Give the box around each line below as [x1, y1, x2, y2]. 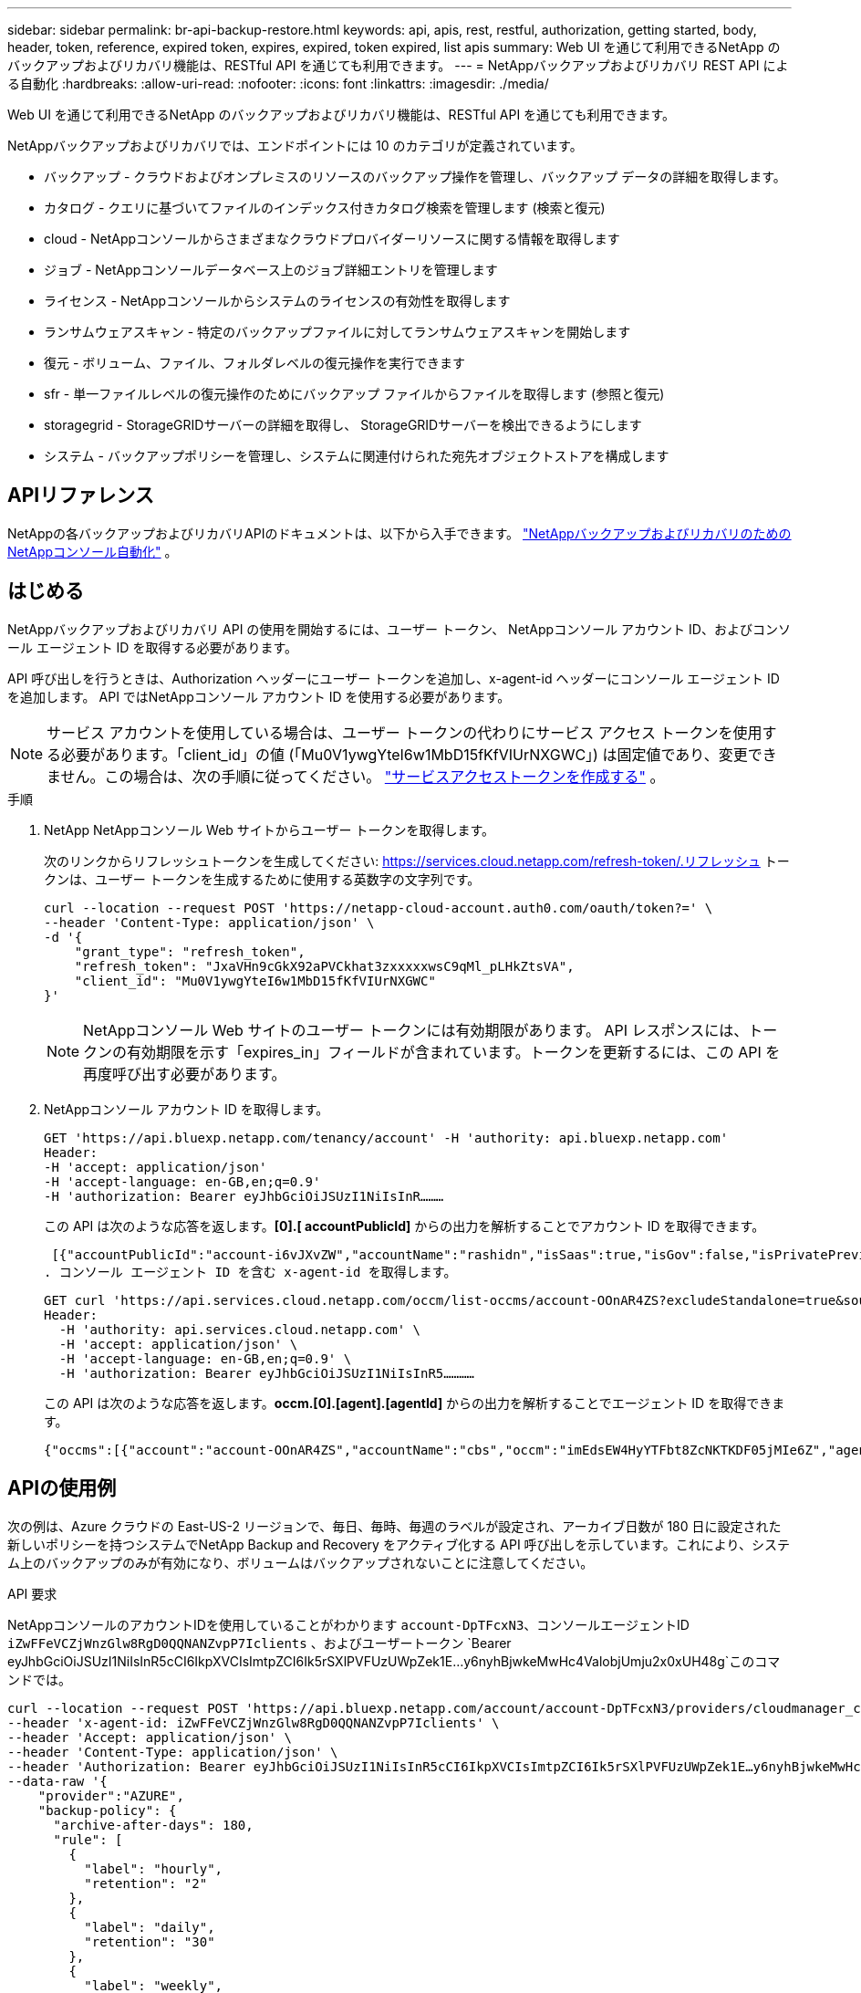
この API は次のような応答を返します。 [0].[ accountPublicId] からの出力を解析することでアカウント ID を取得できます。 [44, 1217, 765, 1234]
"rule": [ [53, 1831, 123, 1847]
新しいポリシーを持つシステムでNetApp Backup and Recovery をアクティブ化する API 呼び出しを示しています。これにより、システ [7, 1536, 790, 1552]
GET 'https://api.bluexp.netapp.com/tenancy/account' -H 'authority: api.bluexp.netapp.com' [44, 1130, 729, 1145]
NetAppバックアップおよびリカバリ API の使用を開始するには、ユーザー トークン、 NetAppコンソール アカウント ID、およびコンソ [7, 621, 791, 637]
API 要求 [7, 1585, 57, 1602]
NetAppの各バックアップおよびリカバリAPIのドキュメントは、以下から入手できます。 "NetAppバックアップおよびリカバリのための [7, 525, 792, 541]
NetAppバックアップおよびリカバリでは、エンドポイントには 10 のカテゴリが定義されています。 [7, 138, 583, 153]
